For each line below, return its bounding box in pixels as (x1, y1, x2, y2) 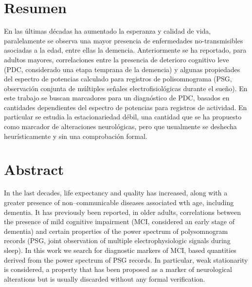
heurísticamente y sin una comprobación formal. (4, 131, 147, 141)
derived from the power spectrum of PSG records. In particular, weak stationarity (4, 254, 248, 265)
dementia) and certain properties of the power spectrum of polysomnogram (4, 226, 228, 236)
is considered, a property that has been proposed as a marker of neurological (4, 264, 232, 274)
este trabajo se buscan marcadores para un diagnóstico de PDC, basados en (4, 93, 230, 103)
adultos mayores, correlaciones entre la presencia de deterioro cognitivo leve (4, 54, 229, 64)
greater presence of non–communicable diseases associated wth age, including (4, 197, 234, 207)
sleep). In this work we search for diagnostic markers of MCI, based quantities (4, 245, 236, 255)
